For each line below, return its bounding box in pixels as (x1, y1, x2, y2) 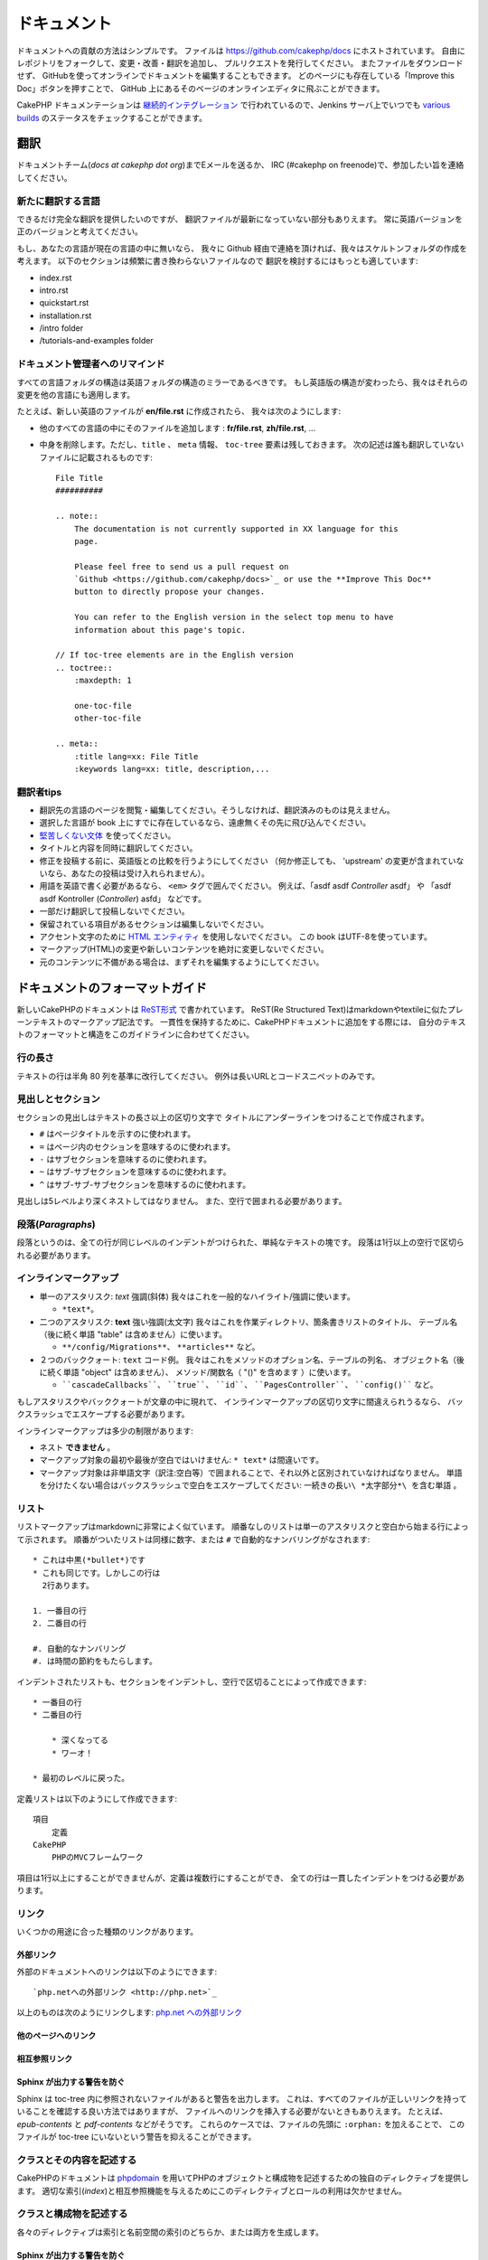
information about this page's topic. (73, 625, 247, 635)
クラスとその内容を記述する (16, 2153, 137, 2166)
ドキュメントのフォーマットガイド (16, 980, 207, 995)
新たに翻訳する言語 (16, 194, 101, 207)
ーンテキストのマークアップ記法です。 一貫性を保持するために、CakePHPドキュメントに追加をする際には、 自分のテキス (16, 1017, 466, 1028)
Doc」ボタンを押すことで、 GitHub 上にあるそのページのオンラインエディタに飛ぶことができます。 (16, 82, 385, 94)
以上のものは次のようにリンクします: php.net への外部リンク (16, 2007, 243, 2018)
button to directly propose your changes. (73, 587, 266, 597)
